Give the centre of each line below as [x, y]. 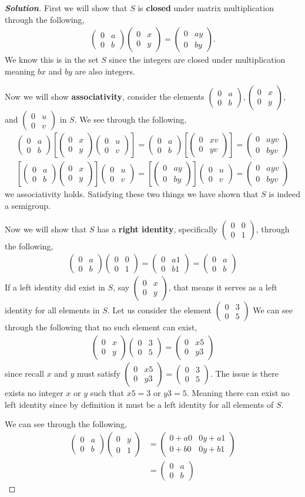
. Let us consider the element [160, 310]
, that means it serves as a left [223, 287]
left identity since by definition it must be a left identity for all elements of [139, 404]
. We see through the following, [130, 119]
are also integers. [105, 71]
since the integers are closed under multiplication [197, 60]
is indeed [285, 194]
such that [107, 392]
